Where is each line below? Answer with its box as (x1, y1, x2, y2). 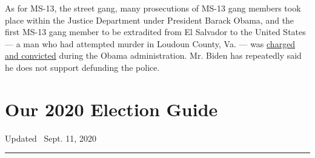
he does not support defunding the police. (5, 61, 160, 73)
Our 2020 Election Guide (5, 96, 218, 121)
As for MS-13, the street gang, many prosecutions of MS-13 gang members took (5, 2, 301, 14)
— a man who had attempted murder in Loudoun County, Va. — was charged (5, 37, 296, 50)
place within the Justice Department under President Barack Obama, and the (5, 13, 294, 26)
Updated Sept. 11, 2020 (5, 131, 96, 144)
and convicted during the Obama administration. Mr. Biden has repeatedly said (5, 49, 302, 62)
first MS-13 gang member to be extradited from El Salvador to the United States (5, 25, 306, 38)
